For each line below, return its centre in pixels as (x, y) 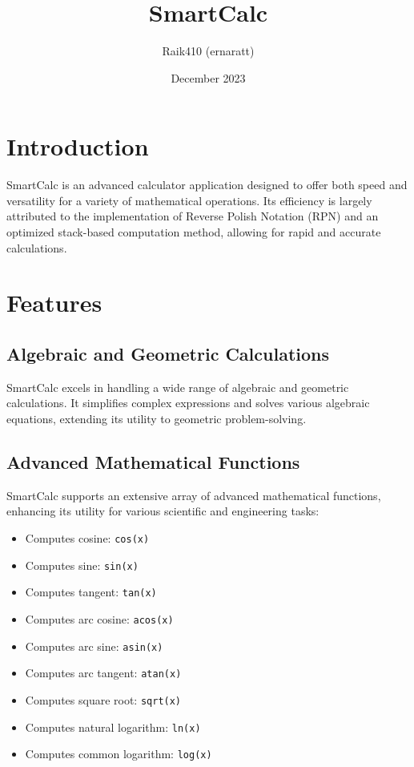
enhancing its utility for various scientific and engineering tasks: (163, 511)
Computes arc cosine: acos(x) (99, 618)
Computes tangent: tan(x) (91, 592)
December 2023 (208, 77)
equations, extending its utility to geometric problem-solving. (157, 418)
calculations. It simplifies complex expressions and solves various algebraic (188, 403)
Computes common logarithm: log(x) (119, 754)
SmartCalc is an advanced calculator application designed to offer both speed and (207, 185)
